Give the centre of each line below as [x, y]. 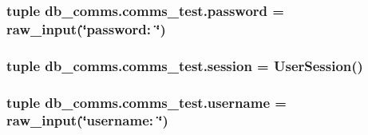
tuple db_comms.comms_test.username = [146, 102]
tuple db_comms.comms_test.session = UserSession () [185, 65]
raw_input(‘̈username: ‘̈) [87, 120]
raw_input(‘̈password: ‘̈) [86, 28]
